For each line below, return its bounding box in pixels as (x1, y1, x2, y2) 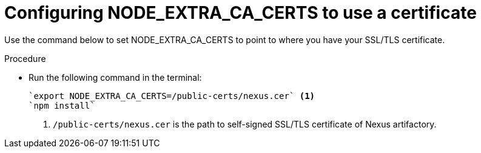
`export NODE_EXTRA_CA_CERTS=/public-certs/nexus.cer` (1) (29, 90, 315, 101)
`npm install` (29, 100, 95, 110)
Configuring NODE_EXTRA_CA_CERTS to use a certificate (4, 2, 477, 23)
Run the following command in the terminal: (29, 72, 202, 83)
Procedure (4, 53, 46, 64)
